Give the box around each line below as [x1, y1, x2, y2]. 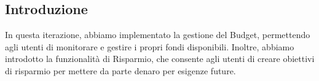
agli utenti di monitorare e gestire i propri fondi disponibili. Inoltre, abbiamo [5, 40, 294, 53]
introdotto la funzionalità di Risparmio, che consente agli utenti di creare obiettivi [5, 52, 315, 65]
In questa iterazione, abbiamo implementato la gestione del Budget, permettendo [5, 28, 310, 41]
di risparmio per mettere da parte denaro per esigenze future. [5, 64, 236, 77]
